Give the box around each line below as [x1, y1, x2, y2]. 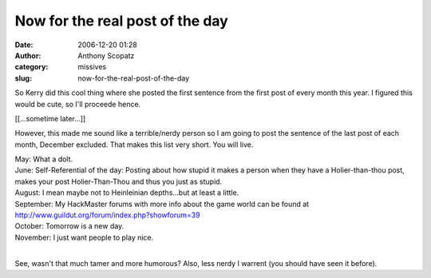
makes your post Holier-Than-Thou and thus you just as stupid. [14, 177, 223, 186]
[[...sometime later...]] [14, 113, 86, 123]
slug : [14, 73, 32, 83]
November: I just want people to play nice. [14, 232, 154, 242]
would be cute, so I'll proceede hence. [14, 99, 141, 109]
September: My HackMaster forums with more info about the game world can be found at [14, 199, 310, 208]
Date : [14, 40, 34, 50]
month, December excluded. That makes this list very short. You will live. [14, 140, 254, 149]
